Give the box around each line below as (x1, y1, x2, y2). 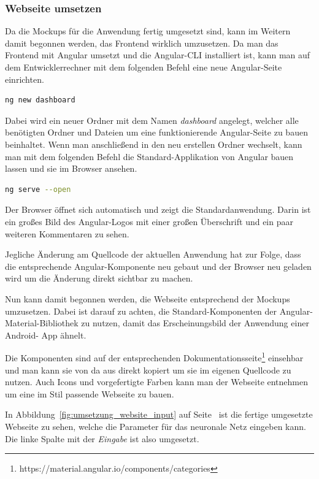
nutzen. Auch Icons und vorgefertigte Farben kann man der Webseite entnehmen (5, 375, 309, 388)
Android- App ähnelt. (5, 328, 86, 341)
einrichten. (5, 72, 44, 85)
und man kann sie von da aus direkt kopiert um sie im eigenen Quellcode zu (5, 363, 291, 376)
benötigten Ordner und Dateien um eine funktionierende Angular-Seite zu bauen (5, 126, 308, 139)
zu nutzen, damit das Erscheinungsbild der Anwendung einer (81, 316, 309, 329)
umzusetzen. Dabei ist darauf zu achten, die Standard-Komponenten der (5, 304, 277, 317)
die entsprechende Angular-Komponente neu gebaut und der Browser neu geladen (5, 259, 312, 272)
